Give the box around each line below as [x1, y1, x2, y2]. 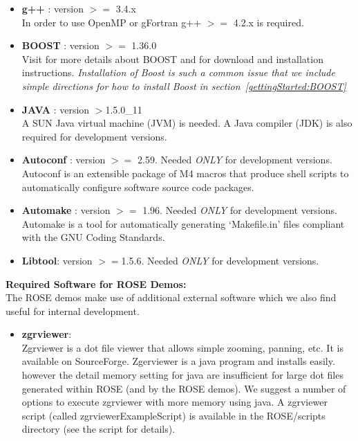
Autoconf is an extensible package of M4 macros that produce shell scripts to [21, 165, 349, 180]
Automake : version [21, 203, 111, 217]
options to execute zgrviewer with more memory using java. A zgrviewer [21, 395, 328, 409]
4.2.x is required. [233, 15, 304, 29]
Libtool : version [21, 253, 93, 267]
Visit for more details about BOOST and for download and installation [21, 51, 323, 66]
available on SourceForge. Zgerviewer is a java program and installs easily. [21, 354, 335, 368]
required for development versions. [21, 129, 167, 143]
